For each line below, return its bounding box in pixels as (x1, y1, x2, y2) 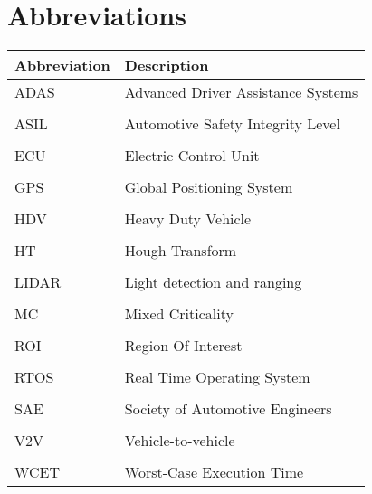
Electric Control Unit (124, 145, 260, 166)
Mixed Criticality (124, 303, 234, 325)
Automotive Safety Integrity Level (124, 113, 340, 135)
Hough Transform (124, 240, 237, 261)
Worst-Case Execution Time (124, 461, 304, 483)
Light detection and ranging (124, 271, 302, 293)
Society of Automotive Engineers (124, 398, 332, 420)
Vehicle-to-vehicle (124, 430, 235, 451)
